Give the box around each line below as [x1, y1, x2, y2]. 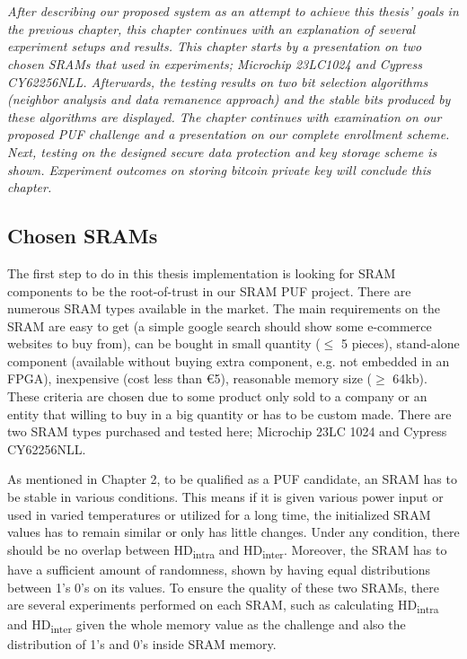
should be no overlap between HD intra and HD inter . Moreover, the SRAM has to [7, 540, 447, 561]
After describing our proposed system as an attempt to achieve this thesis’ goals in [7, 2, 459, 21]
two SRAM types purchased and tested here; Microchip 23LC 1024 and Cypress [7, 422, 447, 441]
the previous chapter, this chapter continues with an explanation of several [7, 19, 416, 38]
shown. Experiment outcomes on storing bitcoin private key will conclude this [7, 160, 431, 179]
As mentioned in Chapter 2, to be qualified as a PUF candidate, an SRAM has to [7, 470, 457, 488]
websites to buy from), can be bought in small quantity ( [7, 334, 321, 353]
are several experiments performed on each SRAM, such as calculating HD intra [7, 595, 439, 616]
